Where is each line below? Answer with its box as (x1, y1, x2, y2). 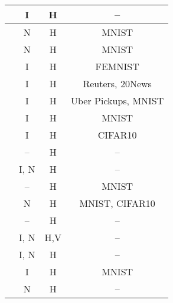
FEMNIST (95, 60, 139, 73)
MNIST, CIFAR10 (79, 196, 155, 210)
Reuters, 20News (83, 77, 152, 90)
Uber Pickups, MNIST (71, 94, 164, 107)
